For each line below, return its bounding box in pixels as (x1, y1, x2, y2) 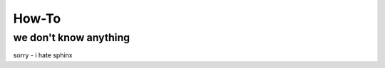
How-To (13, 11, 61, 26)
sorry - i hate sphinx (13, 51, 73, 59)
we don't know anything (13, 31, 130, 44)
